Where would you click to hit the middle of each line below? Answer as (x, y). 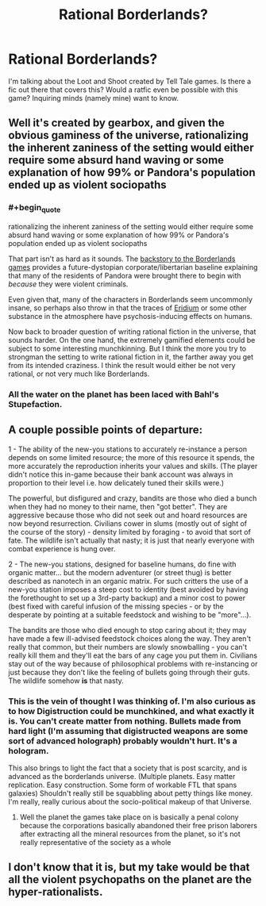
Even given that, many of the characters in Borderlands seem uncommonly (130, 299)
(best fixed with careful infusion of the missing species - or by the (116, 606)
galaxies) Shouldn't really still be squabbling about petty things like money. (131, 793)
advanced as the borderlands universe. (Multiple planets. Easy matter (122, 776)
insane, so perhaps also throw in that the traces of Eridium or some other (128, 308)
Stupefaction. (35, 404)
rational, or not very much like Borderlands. (79, 374)
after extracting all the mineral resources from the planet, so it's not (130, 834)
